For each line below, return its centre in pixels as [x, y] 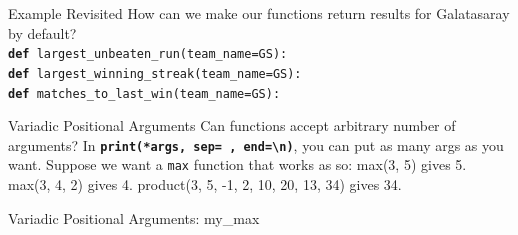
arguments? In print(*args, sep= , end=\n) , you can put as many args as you [256, 144]
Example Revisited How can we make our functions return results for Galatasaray [259, 13]
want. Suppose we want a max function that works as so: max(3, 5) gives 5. [237, 164]
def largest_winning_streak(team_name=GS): [155, 73]
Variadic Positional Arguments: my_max [134, 217]
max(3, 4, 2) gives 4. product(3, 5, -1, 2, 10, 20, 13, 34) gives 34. [205, 184]
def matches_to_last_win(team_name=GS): [144, 93]
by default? [42, 32]
